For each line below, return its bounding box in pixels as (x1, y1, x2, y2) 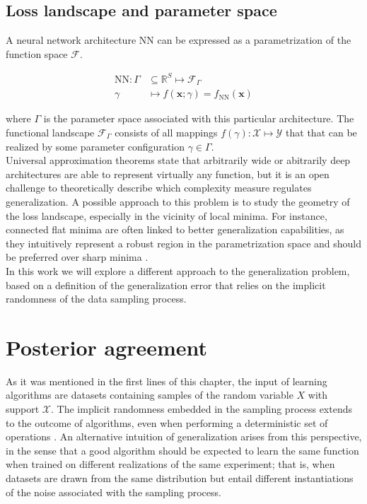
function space (6, 46, 68, 61)
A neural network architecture (6, 33, 136, 47)
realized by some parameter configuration (6, 139, 185, 153)
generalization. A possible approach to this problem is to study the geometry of (6, 194, 350, 209)
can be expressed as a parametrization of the (157, 33, 351, 47)
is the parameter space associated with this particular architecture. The (43, 111, 354, 126)
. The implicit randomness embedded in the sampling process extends (51, 402, 353, 416)
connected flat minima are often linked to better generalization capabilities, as (6, 222, 344, 237)
